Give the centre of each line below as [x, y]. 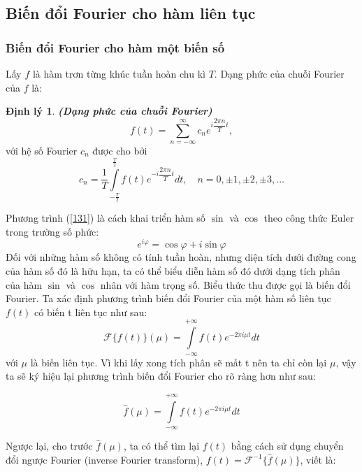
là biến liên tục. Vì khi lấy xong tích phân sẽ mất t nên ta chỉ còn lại [179, 362]
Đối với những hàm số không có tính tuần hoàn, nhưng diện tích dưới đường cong [181, 257]
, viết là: [318, 459]
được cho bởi [120, 151]
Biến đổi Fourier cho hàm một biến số [115, 47]
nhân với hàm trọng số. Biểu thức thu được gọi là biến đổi [225, 284]
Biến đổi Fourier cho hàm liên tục [131, 13]
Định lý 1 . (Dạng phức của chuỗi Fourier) [109, 111]
